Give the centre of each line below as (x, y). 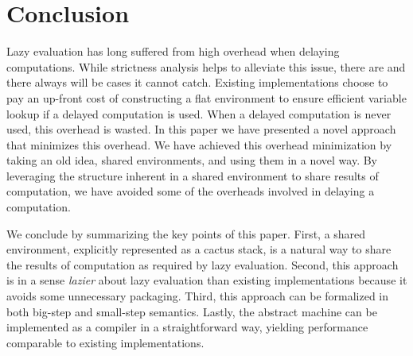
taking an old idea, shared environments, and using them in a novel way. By (192, 160)
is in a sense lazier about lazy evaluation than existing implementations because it (207, 280)
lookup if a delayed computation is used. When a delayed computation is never (199, 113)
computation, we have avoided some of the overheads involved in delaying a (191, 191)
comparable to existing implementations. (105, 342)
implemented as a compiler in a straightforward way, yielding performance (187, 327)
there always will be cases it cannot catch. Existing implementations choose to (197, 82)
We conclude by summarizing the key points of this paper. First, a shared (186, 233)
